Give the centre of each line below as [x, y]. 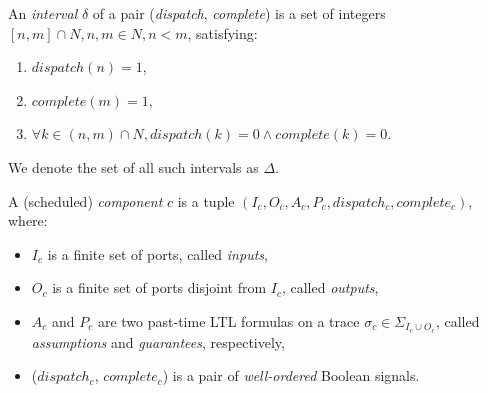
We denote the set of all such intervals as [133, 166]
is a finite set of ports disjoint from [159, 287]
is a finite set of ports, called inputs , [157, 253]
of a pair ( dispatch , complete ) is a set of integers [239, 13]
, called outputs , [330, 287]
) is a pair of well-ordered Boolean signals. [291, 375]
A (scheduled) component [85, 200]
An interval [43, 13]
